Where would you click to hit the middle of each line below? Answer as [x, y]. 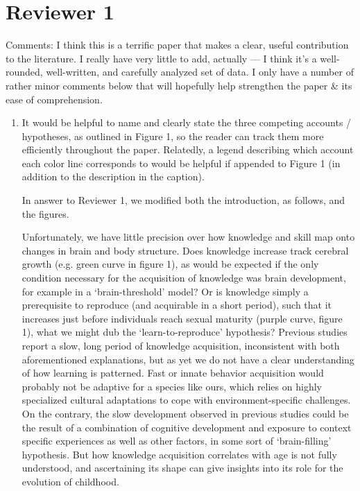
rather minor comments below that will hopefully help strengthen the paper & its [179, 85]
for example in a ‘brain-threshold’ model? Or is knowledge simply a [165, 291]
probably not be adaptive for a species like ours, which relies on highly [172, 386]
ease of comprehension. [54, 99]
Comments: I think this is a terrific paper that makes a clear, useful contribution [177, 45]
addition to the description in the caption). [113, 176]
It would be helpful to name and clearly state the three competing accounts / [187, 122]
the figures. [45, 213]
